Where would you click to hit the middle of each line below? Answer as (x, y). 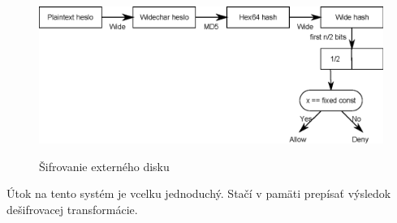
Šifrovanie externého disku (104, 166)
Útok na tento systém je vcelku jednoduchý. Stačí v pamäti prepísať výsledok (199, 193)
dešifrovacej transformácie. (72, 209)
